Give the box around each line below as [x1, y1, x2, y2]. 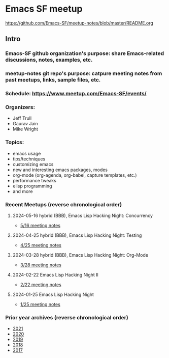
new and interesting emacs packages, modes [12, 167, 108, 173]
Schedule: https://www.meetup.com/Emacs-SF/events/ [5, 90, 147, 97]
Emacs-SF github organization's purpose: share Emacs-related [5, 50, 164, 57]
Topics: [5, 139, 24, 146]
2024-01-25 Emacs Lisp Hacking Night [12, 291, 94, 297]
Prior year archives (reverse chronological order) [5, 314, 128, 321]
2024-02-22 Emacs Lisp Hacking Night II [12, 271, 99, 278]
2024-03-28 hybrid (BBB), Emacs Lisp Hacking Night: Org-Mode [12, 252, 149, 258]
